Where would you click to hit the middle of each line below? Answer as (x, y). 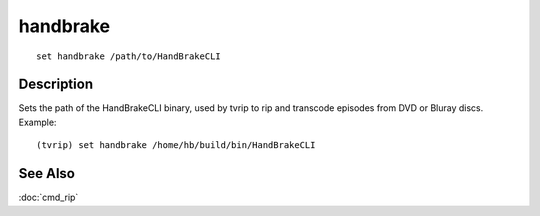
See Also (46, 173)
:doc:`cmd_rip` (48, 197)
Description (56, 84)
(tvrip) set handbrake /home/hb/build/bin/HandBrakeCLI (176, 145)
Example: (37, 122)
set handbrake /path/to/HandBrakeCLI (129, 56)
